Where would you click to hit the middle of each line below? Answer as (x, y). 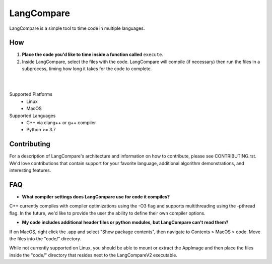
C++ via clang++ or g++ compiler (61, 122)
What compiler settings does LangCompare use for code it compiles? (96, 196)
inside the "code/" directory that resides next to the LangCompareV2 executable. (93, 255)
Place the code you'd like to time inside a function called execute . (93, 55)
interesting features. (30, 170)
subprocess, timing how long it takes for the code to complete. (87, 69)
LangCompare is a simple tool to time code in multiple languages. (77, 28)
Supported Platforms (31, 94)
